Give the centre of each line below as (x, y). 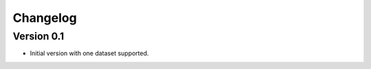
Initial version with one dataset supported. (89, 53)
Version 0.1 (38, 36)
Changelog (45, 18)
